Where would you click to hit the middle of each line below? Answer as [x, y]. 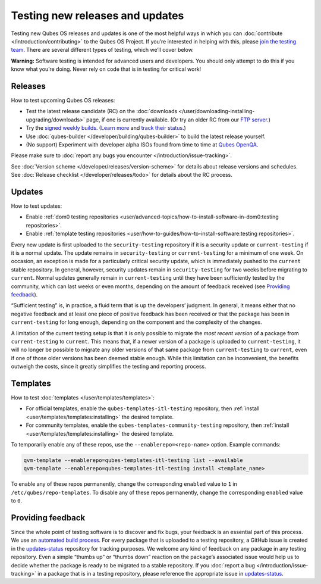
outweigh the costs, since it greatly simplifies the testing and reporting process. [108, 367]
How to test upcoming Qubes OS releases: [63, 101]
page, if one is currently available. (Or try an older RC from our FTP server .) [178, 120]
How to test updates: [37, 206]
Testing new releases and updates [97, 15]
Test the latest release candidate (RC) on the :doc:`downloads [102, 111]
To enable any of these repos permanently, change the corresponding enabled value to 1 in [124, 484]
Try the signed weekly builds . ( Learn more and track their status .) [106, 128]
